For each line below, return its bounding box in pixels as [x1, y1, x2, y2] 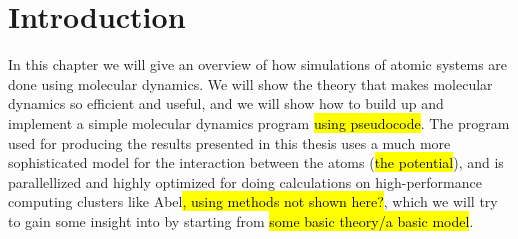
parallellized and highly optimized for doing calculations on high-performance [8, 171, 482, 192]
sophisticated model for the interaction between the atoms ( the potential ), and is [8, 152, 504, 173]
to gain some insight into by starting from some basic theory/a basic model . [8, 210, 474, 231]
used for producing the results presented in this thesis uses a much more [8, 132, 451, 153]
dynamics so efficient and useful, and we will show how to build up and [8, 93, 444, 114]
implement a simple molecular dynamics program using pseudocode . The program [8, 112, 510, 133]
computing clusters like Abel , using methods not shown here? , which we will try [8, 191, 498, 212]
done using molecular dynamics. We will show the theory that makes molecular [8, 73, 493, 94]
